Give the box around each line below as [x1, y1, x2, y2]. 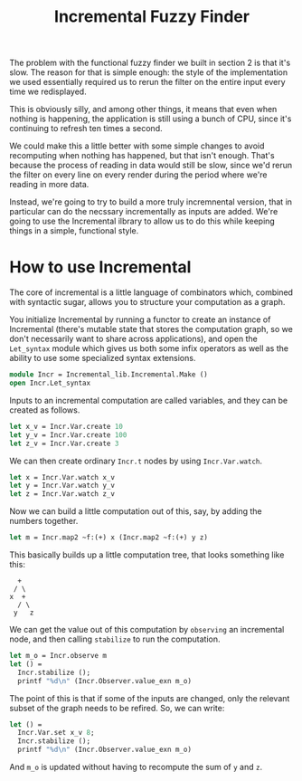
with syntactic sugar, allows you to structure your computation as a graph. [9, 297, 286, 308]
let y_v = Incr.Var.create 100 [9, 430, 127, 440]
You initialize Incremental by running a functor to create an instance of [9, 314, 271, 325]
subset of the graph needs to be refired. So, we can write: [9, 702, 225, 713]
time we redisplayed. [9, 86, 88, 97]
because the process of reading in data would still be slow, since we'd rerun [9, 160, 292, 171]
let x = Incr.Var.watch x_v [9, 472, 116, 481]
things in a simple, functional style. [9, 225, 139, 236]
